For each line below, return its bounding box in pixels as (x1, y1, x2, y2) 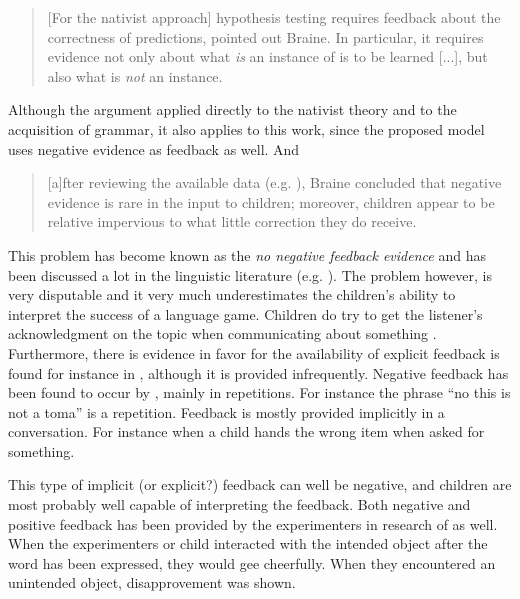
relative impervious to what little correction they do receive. (47, 211, 417, 232)
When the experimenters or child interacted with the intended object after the (8, 533, 488, 554)
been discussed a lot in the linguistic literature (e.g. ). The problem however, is (8, 264, 492, 285)
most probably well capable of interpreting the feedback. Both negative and (8, 494, 471, 515)
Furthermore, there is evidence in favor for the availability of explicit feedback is (8, 342, 500, 363)
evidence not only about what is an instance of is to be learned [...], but (47, 46, 488, 67)
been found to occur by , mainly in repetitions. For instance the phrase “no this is (8, 382, 511, 403)
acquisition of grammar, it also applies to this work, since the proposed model (8, 118, 485, 139)
